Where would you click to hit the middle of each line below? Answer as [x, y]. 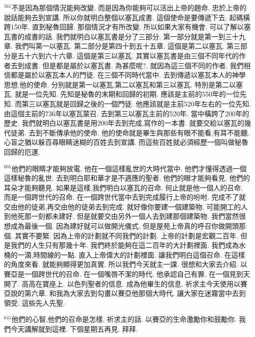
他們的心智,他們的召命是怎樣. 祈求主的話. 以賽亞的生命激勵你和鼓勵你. [124, 319]
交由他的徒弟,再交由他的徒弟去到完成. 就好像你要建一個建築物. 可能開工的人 [126, 206]
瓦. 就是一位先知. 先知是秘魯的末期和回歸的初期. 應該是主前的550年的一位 [122, 94]
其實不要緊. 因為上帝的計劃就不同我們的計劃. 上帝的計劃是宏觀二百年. [127, 235]
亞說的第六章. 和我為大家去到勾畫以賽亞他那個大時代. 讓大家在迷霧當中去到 [125, 293]
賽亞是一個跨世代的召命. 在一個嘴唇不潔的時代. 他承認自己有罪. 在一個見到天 [127, 274]
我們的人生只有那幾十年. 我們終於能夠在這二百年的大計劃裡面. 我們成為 [125, 245]
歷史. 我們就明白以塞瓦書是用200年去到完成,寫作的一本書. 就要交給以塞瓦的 [124, 123]
